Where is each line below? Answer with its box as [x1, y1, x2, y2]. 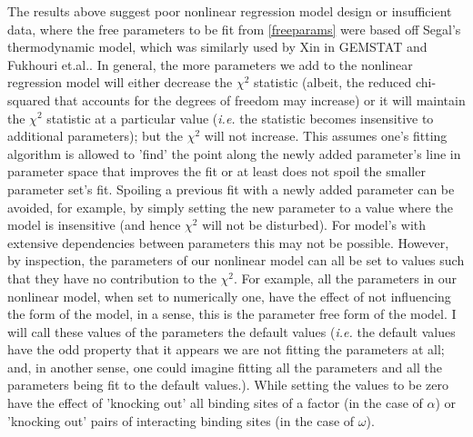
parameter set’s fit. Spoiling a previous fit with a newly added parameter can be [7, 179, 455, 198]
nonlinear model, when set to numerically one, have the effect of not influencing [7, 286, 451, 305]
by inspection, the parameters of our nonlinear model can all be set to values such [7, 251, 465, 270]
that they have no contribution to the [7, 268, 216, 287]
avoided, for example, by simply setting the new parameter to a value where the [7, 197, 453, 216]
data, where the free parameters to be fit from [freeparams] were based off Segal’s [7, 19, 461, 38]
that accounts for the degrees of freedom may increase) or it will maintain [54, 90, 466, 109]
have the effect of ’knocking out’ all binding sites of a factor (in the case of [7, 393, 423, 412]
